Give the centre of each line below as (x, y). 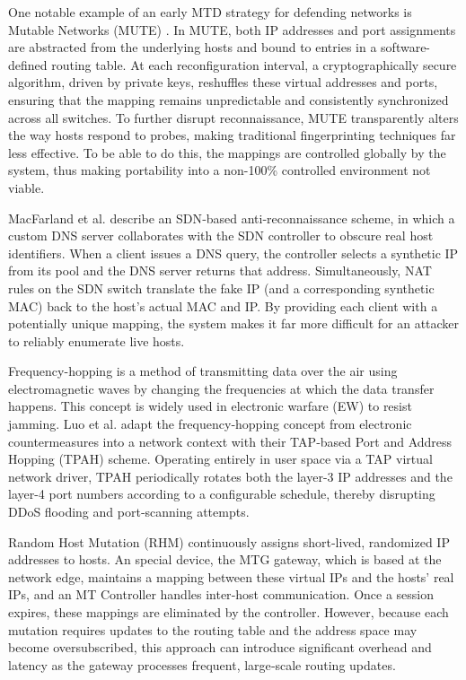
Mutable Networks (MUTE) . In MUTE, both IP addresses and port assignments (232, 29)
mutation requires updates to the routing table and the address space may (213, 629)
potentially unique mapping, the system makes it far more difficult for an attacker (234, 323)
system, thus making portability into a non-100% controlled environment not (220, 170)
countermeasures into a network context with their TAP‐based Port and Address (230, 441)
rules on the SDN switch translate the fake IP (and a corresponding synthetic (221, 288)
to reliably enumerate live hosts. (97, 340)
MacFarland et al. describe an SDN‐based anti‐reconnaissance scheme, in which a (232, 218)
